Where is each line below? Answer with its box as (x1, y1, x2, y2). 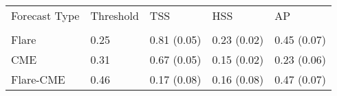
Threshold (90, 8, 139, 23)
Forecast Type (11, 8, 80, 23)
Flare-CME (11, 71, 65, 87)
